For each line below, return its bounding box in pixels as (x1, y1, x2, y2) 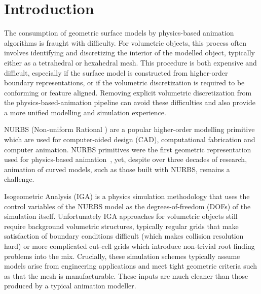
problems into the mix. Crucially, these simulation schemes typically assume (4, 250, 240, 261)
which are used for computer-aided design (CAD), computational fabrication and (4, 134, 255, 145)
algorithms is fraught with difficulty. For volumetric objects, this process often (4, 37, 247, 48)
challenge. (4, 174, 34, 184)
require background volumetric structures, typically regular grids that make (4, 220, 239, 231)
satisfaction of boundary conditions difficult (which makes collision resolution (4, 231, 244, 241)
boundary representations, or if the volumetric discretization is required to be (4, 77, 245, 88)
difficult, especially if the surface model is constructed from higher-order (4, 67, 228, 78)
